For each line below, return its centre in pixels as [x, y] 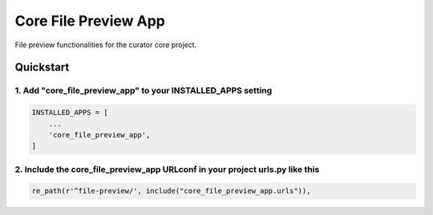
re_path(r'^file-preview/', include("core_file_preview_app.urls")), [171, 191]
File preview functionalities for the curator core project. [106, 45]
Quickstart [42, 68]
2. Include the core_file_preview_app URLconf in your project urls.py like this [167, 169]
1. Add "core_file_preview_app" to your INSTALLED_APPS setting [144, 90]
